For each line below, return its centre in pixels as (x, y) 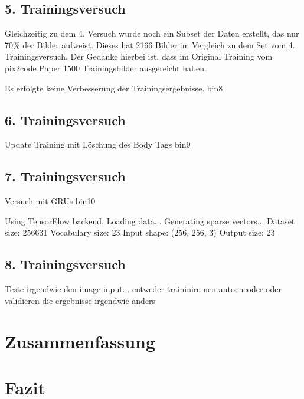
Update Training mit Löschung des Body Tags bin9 (98, 144)
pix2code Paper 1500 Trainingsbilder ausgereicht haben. (106, 68)
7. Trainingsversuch (65, 176)
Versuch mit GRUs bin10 (50, 201)
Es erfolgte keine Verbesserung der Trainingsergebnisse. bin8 (114, 88)
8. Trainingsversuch (65, 264)
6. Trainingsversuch (65, 120)
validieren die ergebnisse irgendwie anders (80, 300)
